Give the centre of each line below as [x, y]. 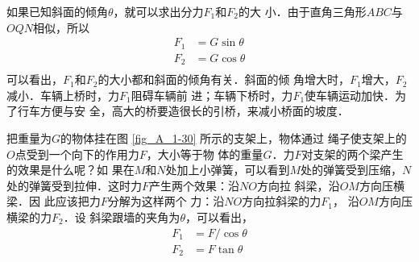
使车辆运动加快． [350, 95]
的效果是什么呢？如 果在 [71, 170]
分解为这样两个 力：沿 [166, 201]
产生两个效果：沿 [195, 185]
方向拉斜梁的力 [282, 201]
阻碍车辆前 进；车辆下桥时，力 [212, 95]
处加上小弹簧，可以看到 [228, 170]
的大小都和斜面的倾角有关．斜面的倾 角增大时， [224, 79]
